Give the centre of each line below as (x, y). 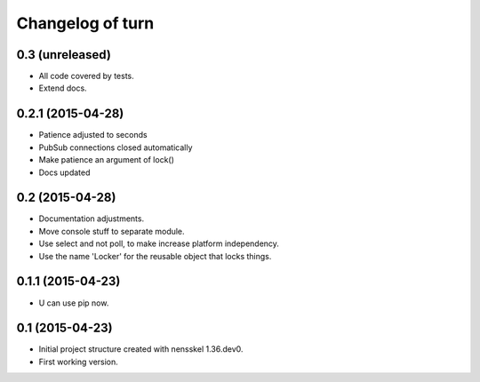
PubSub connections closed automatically (116, 147)
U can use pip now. (74, 303)
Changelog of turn (85, 23)
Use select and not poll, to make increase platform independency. (159, 243)
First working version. (79, 362)
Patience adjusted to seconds (93, 135)
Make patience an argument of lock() (107, 160)
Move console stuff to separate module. (112, 231)
